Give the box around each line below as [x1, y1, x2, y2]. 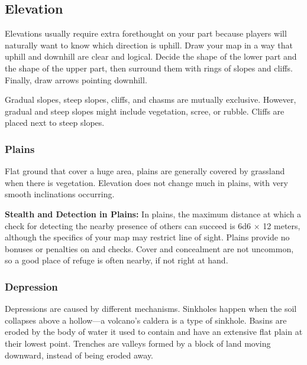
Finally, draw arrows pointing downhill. [5, 73, 147, 86]
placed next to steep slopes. [5, 116, 105, 129]
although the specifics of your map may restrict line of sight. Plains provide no [5, 231, 290, 243]
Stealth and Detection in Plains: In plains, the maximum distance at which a [5, 207, 302, 220]
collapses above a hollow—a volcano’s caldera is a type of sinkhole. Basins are [5, 314, 287, 326]
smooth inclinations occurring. [5, 188, 115, 200]
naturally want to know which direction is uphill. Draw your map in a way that [5, 38, 293, 51]
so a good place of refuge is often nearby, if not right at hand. [5, 254, 228, 266]
